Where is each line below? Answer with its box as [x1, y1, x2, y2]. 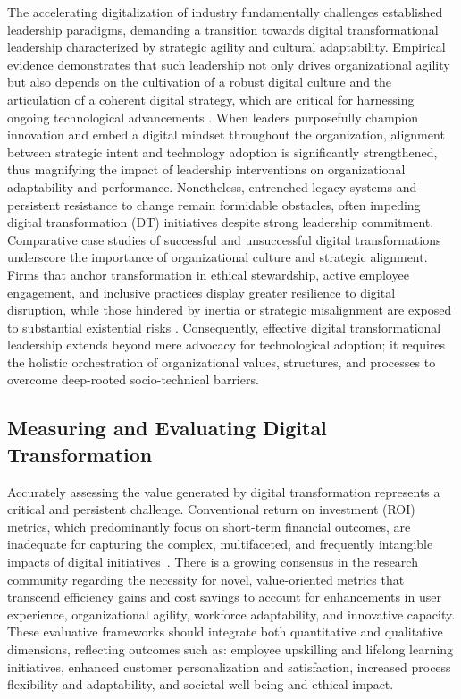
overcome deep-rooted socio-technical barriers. [7, 370, 259, 389]
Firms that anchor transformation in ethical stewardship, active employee [7, 265, 409, 283]
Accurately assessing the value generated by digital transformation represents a [7, 482, 440, 501]
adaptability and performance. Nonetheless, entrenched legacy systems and [7, 177, 417, 196]
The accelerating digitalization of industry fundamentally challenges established [7, 3, 443, 21]
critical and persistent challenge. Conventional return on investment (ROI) [7, 500, 415, 518]
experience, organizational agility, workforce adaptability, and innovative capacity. [7, 604, 456, 623]
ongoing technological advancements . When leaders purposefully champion [7, 107, 418, 126]
